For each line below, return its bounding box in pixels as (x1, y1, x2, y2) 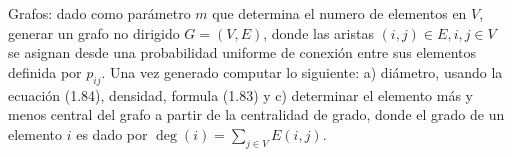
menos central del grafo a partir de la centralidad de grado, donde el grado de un (8, 104, 505, 125)
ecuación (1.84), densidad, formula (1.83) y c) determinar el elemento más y (8, 84, 473, 105)
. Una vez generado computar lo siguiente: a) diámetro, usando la (101, 61, 503, 82)
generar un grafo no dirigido (8, 22, 180, 43)
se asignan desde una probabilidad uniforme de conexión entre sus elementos (8, 42, 477, 63)
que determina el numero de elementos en (212, 3, 467, 23)
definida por (8, 61, 82, 82)
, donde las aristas (263, 22, 374, 43)
